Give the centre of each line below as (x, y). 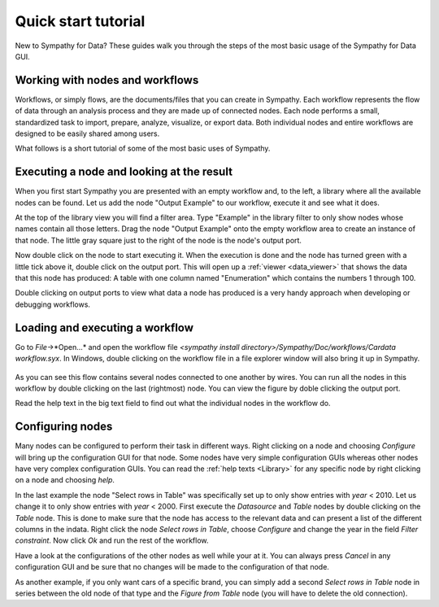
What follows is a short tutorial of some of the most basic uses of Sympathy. (143, 148)
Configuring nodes (64, 427)
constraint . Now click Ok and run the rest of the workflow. (112, 540)
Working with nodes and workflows (107, 80)
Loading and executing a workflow (104, 328)
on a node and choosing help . (65, 480)
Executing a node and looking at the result (124, 172)
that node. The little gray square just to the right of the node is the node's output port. (159, 240)
